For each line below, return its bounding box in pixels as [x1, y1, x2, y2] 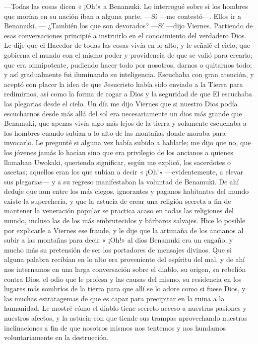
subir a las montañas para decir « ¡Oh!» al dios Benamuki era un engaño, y [4, 235, 233, 245]
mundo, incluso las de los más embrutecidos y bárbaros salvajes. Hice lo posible [4, 215, 246, 226]
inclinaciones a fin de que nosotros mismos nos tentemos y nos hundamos [4, 322, 226, 333]
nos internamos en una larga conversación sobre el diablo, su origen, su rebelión [4, 264, 246, 274]
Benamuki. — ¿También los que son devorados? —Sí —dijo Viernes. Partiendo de [4, 20, 253, 31]
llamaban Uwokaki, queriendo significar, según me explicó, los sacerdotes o [4, 157, 231, 167]
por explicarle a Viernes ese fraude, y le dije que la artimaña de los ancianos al [4, 225, 244, 235]
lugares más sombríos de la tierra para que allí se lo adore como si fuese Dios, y [4, 283, 246, 294]
